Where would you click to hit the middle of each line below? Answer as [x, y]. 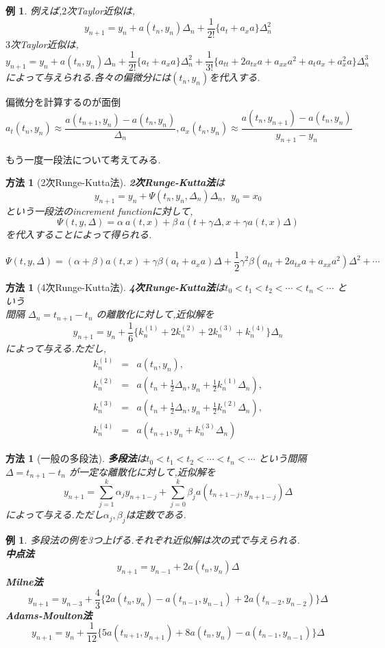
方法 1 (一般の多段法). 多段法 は [76, 458]
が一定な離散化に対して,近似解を [142, 471]
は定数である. [156, 514]
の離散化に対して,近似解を [155, 314]
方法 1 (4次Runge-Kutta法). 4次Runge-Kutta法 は [115, 287]
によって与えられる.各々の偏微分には [88, 77]
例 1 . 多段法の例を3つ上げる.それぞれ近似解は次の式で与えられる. [153, 540]
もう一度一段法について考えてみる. [83, 159]
